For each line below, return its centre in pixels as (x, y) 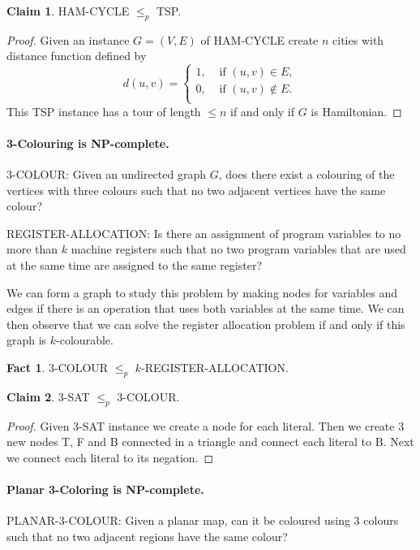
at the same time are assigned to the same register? (135, 264)
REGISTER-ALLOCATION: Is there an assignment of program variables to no (204, 233)
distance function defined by (77, 56)
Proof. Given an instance (68, 39)
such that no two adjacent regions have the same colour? (147, 536)
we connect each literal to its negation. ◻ (110, 457)
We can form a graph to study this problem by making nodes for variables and (202, 292)
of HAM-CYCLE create (259, 39)
